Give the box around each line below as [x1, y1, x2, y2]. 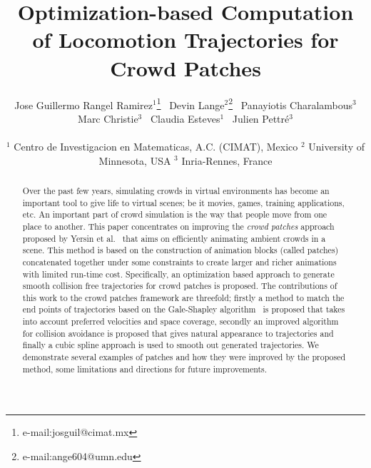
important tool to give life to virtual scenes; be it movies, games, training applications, [22, 196, 345, 208]
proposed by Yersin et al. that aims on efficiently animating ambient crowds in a [22, 232, 326, 244]
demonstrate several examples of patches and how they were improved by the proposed [22, 351, 346, 363]
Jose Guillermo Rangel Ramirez [14, 97, 153, 112]
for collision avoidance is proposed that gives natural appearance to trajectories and [22, 327, 334, 339]
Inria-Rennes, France [181, 153, 273, 168]
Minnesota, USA [98, 153, 171, 168]
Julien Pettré [232, 111, 290, 126]
